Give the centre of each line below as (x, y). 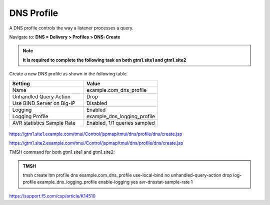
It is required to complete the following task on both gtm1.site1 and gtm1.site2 (104, 60)
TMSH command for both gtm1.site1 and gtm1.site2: (62, 152)
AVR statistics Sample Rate (44, 123)
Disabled (97, 103)
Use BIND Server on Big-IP (44, 103)
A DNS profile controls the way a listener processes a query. (71, 28)
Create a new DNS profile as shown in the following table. (68, 74)
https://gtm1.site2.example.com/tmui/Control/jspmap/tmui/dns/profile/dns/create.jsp (96, 143)
